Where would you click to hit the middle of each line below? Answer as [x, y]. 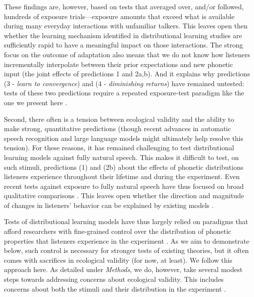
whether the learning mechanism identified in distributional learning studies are [123, 35]
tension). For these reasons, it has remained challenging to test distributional [119, 148]
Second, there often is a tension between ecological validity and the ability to [119, 119]
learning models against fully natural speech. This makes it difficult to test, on [121, 157]
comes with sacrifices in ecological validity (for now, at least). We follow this [118, 260]
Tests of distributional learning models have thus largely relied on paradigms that [126, 221]
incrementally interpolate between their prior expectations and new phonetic [118, 64]
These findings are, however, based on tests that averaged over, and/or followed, [124, 6]
